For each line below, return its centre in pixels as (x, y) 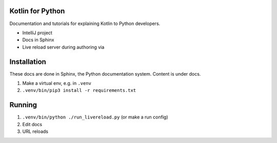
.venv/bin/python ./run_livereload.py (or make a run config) (95, 117)
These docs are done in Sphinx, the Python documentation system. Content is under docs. (105, 74)
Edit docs (32, 124)
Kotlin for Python (37, 11)
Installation (28, 62)
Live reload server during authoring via (63, 47)
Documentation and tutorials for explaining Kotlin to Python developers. (85, 23)
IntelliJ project (37, 33)
